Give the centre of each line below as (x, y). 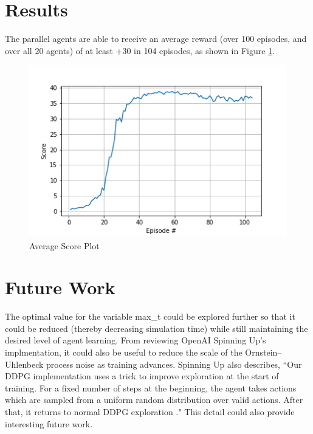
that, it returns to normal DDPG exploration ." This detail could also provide (150, 412)
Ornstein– (263, 352)
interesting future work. (49, 423)
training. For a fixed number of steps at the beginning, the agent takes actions (151, 387)
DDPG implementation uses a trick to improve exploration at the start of (142, 376)
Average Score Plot (64, 245)
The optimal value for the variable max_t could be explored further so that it (150, 316)
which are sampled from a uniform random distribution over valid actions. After (154, 400)
